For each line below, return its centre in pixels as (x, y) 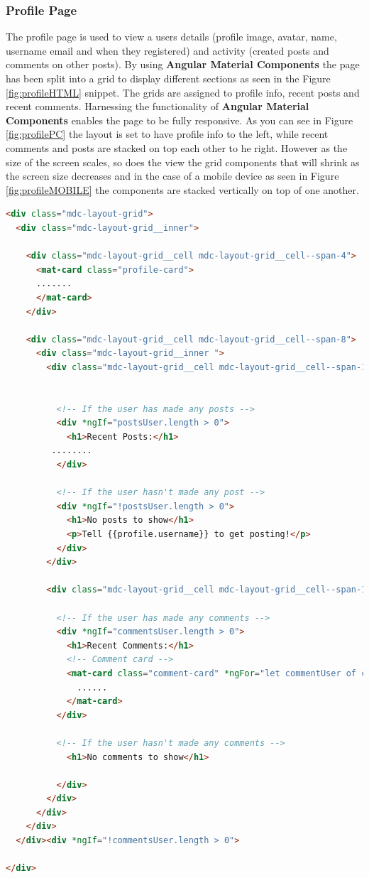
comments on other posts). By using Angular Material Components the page (183, 64)
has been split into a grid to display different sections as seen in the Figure (168, 78)
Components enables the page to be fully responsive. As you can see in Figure (180, 120)
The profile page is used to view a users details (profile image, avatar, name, (171, 37)
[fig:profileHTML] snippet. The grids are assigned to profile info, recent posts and (183, 92)
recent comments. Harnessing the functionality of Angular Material (158, 106)
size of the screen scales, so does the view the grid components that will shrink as (183, 162)
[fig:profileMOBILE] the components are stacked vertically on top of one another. (182, 189)
